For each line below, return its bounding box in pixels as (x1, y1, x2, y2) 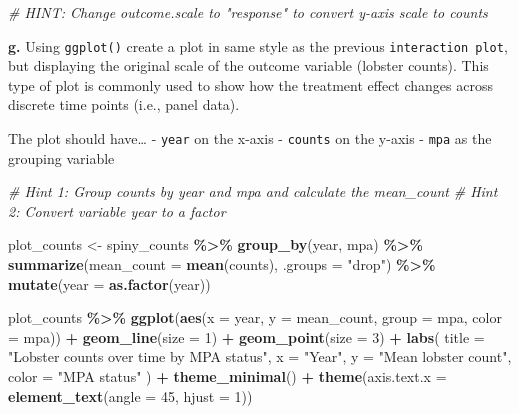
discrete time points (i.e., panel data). (8, 94, 240, 115)
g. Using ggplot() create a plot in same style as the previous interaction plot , (8, 35, 508, 56)
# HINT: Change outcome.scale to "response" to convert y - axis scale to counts (8, 2, 488, 22)
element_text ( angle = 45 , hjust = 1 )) (8, 385, 253, 406)
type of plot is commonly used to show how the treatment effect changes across (8, 74, 494, 95)
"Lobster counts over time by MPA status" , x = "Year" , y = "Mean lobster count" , (8, 346, 512, 367)
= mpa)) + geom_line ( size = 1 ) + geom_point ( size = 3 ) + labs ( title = (8, 326, 485, 347)
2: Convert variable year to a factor (8, 200, 226, 221)
